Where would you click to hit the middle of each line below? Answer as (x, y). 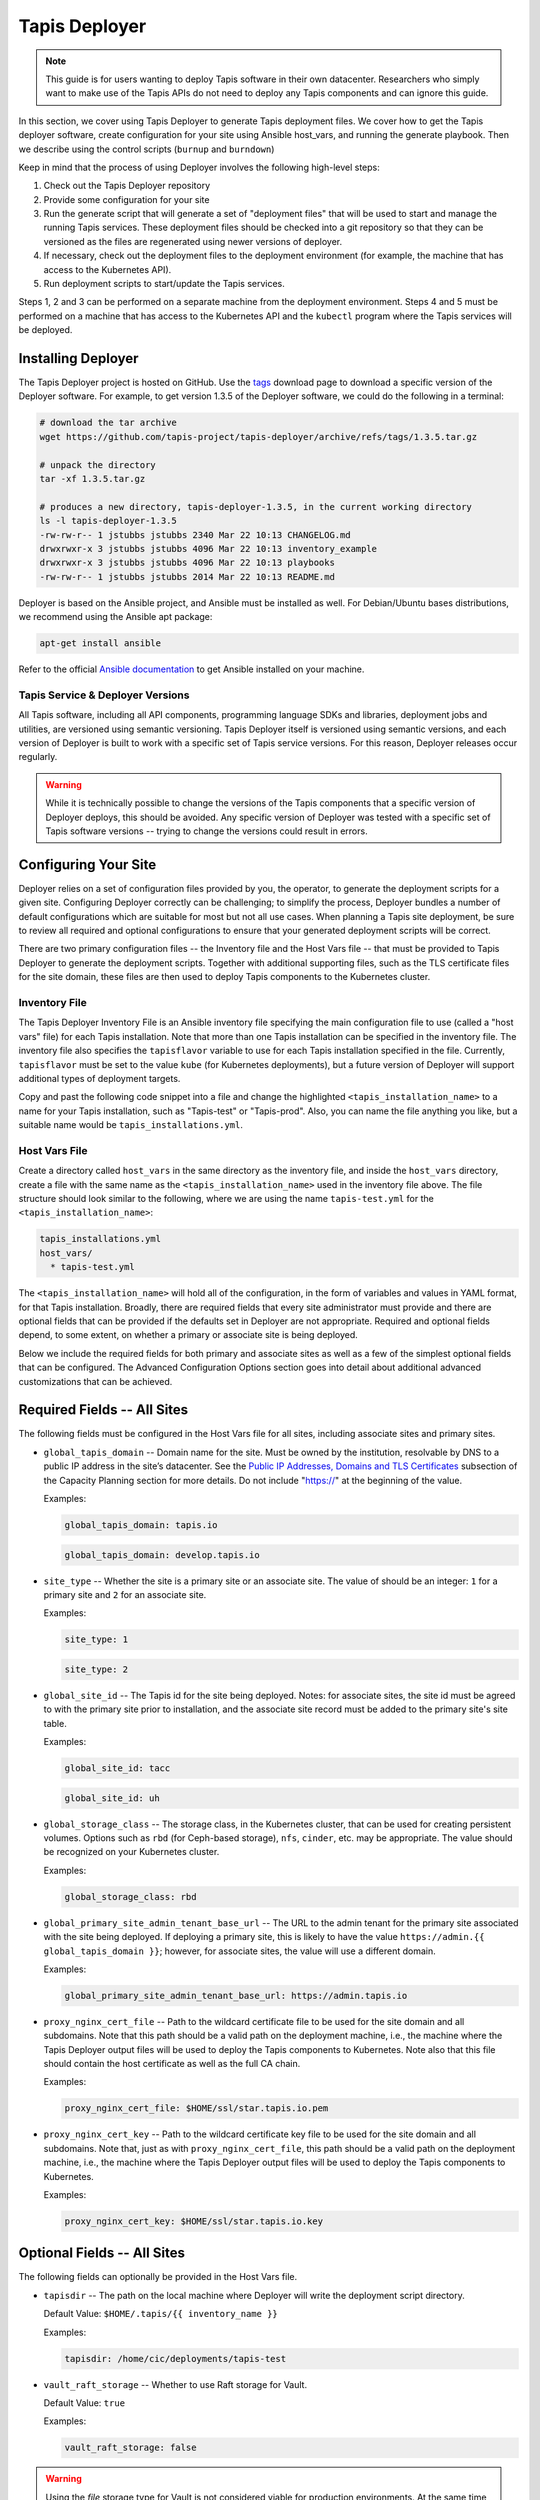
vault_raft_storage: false (130, 2448)
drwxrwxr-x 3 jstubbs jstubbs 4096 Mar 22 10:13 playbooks (187, 563)
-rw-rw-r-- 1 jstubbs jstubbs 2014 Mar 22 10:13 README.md (187, 576)
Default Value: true (84, 2402)
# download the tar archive (108, 423)
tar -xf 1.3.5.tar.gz (92, 479)
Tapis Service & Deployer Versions (104, 695)
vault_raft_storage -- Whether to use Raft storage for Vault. (175, 2384)
